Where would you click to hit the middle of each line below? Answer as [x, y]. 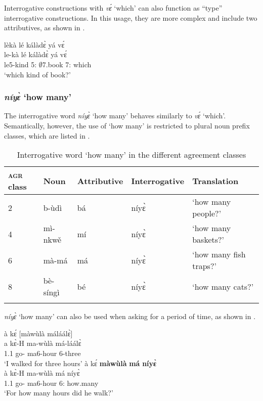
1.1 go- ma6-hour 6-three [42, 353]
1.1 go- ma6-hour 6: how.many [51, 383]
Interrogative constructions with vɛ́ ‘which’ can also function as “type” [113, 8]
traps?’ [204, 266]
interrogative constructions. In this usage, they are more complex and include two [131, 17]
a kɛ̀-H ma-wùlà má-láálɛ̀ [43, 343]
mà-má [55, 260]
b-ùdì [53, 207]
